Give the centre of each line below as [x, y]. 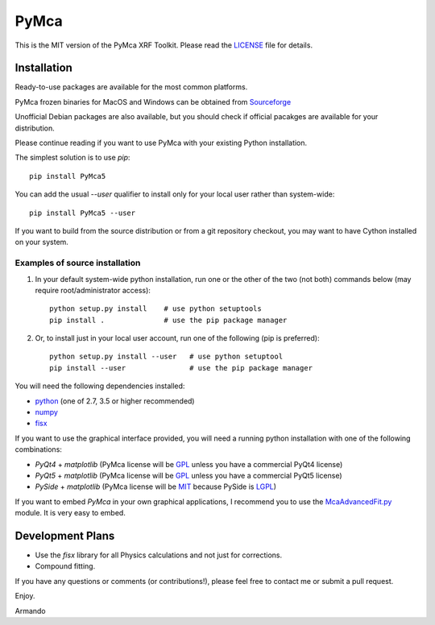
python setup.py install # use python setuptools [155, 309]
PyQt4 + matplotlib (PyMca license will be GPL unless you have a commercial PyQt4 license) [189, 464]
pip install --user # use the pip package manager [181, 368]
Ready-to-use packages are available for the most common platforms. [131, 87]
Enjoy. [25, 596]
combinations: [38, 449]
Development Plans [65, 536]
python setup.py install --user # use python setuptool [166, 357]
